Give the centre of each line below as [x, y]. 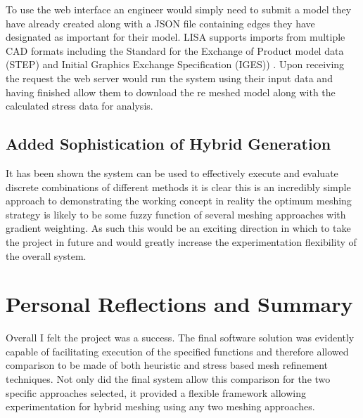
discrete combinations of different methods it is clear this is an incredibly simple [178, 187]
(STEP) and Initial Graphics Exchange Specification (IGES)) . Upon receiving [175, 64]
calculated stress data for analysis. [79, 106]
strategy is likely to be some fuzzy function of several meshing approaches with [176, 214]
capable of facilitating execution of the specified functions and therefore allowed [177, 351]
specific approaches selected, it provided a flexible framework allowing [156, 392]
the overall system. [46, 255]
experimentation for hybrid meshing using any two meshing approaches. [160, 406]
